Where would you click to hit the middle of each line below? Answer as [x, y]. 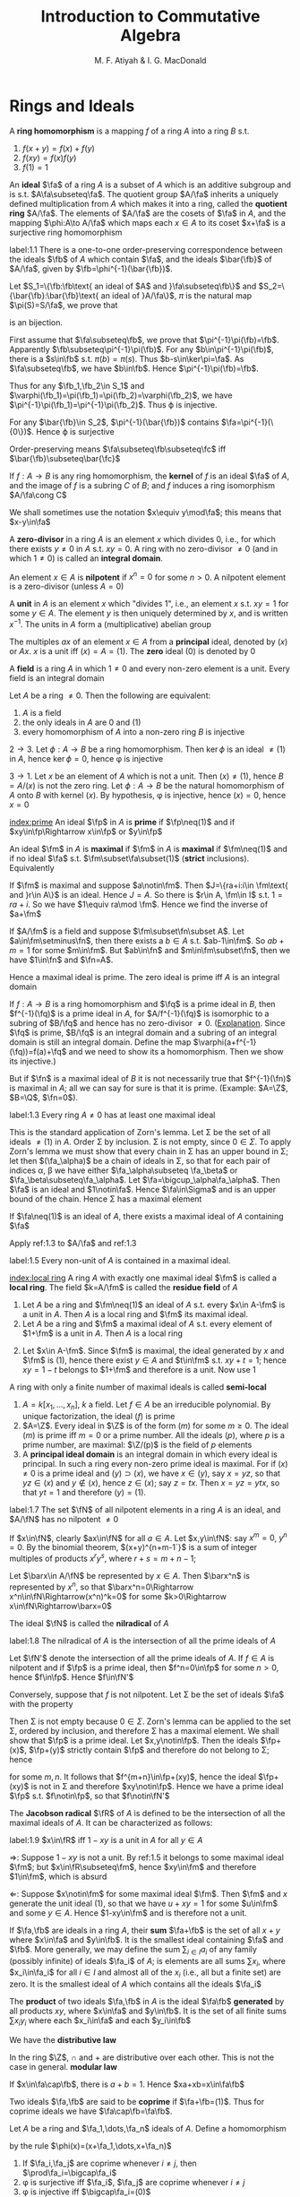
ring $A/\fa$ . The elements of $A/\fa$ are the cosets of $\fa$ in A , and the [148, 213]
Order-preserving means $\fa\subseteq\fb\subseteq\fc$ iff [118, 449]
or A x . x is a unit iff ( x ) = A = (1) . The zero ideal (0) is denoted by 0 [133, 651]
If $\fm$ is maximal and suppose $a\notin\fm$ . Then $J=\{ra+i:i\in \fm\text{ [149, 885]
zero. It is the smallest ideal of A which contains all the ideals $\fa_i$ [136, 1984]
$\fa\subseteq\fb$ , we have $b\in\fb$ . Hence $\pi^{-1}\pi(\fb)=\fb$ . [134, 368]
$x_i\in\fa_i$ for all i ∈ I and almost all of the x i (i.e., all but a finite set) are [146, 1973]
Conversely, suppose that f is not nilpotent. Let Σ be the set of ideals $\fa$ [147, 1694]
